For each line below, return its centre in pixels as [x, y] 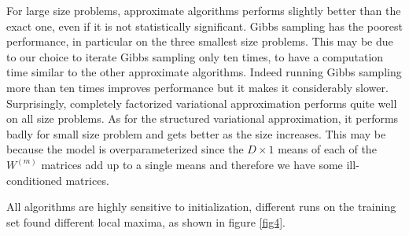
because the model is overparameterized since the [125, 149]
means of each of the [327, 149]
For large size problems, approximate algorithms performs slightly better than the [204, 10]
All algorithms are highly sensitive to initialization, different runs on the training [201, 206]
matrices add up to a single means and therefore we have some [192, 164]
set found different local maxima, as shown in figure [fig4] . [146, 221]
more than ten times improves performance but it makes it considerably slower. [197, 87]
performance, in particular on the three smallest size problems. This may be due [200, 41]
